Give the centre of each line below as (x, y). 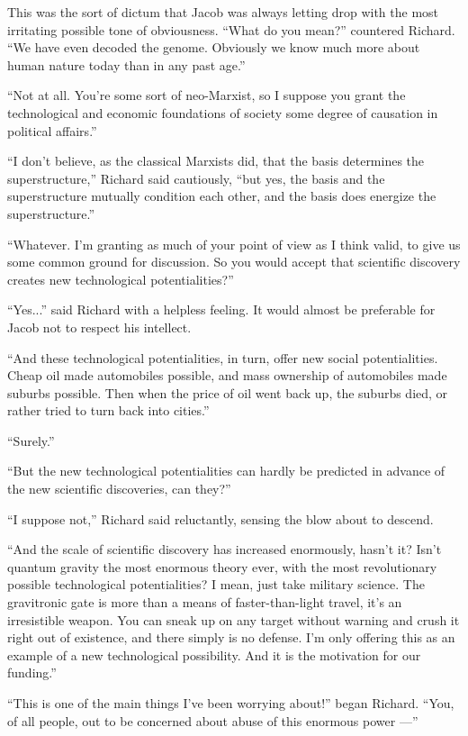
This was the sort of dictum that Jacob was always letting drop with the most (223, 12)
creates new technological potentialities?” (121, 279)
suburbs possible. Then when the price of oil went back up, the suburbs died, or (228, 392)
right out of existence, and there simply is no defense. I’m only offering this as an (231, 637)
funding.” (32, 672)
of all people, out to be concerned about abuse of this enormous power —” (213, 720)
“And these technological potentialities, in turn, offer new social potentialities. (223, 357)
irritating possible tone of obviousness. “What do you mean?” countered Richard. (231, 29)
